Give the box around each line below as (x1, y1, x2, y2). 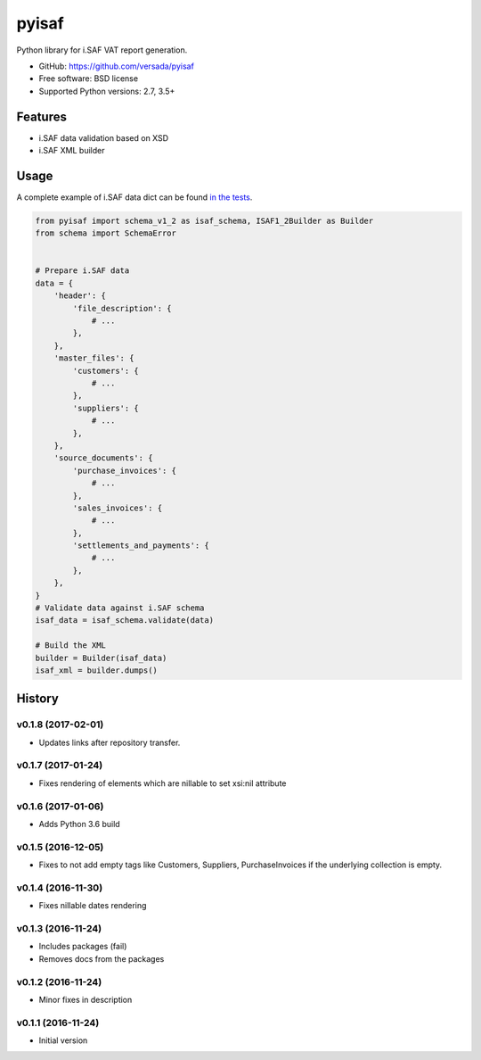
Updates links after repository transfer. (38, 737, 181, 748)
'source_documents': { (53, 453, 153, 463)
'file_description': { (72, 303, 173, 313)
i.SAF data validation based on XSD (38, 132, 169, 143)
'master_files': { (53, 353, 135, 363)
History (16, 691, 60, 707)
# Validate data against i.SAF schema (35, 603, 205, 613)
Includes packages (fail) (38, 941, 127, 952)
